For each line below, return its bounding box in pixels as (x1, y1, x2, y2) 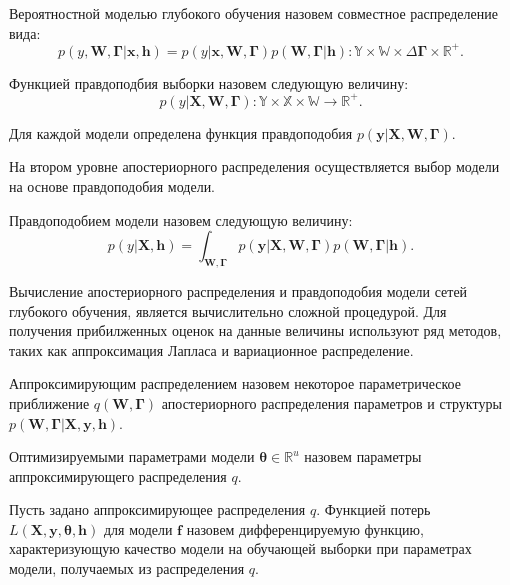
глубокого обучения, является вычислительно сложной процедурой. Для (9, 300, 447, 321)
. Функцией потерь (316, 499, 431, 520)
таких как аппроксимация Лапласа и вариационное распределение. (9, 339, 414, 360)
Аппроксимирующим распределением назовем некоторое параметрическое (9, 373, 461, 394)
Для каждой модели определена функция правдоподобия (9, 122, 353, 143)
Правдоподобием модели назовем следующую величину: (9, 209, 353, 230)
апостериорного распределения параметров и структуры (161, 392, 502, 413)
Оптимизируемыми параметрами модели (9, 446, 255, 467)
